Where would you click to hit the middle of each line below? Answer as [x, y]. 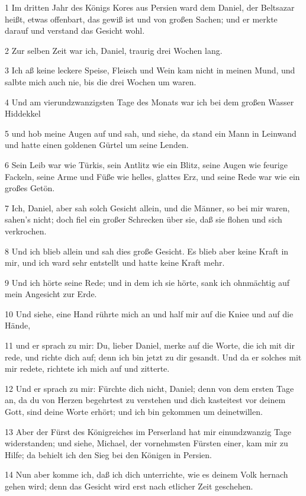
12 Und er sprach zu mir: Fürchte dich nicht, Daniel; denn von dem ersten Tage [149, 388]
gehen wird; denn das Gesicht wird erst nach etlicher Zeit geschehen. [129, 486]
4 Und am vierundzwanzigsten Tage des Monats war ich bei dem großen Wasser [149, 102]
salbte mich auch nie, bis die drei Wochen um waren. [101, 81]
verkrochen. [26, 231]
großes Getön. [30, 188]
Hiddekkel [23, 113]
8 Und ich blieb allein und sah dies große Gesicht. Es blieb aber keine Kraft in [147, 251]
